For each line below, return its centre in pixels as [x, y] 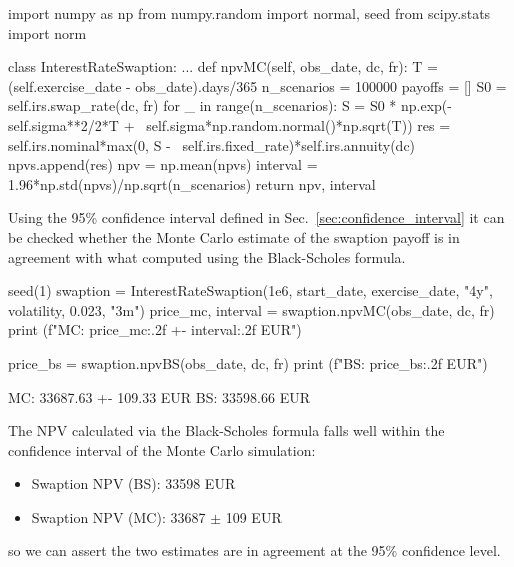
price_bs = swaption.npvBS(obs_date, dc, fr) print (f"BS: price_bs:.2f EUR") [248, 362]
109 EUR [253, 516]
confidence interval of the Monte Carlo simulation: [162, 449]
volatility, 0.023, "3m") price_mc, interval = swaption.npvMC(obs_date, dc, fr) [251, 309]
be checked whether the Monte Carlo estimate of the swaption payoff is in [234, 236]
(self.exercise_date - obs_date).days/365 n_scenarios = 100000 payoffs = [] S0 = [257, 85]
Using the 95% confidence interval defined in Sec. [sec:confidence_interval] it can [256, 217]
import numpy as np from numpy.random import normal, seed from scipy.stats [249, 13]
